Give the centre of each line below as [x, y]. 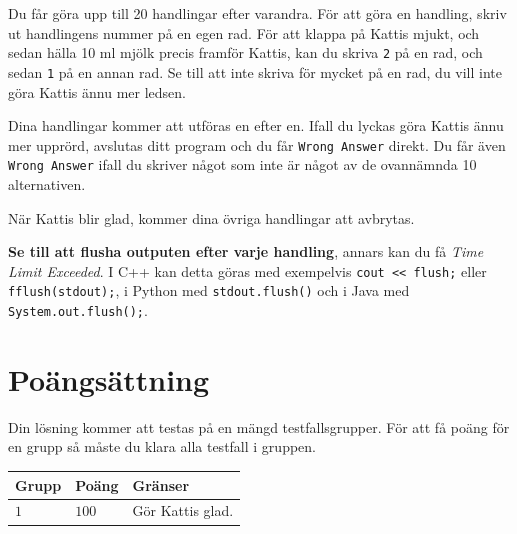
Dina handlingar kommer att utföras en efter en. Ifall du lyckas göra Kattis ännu [256, 125]
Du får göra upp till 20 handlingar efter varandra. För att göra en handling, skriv [257, 13]
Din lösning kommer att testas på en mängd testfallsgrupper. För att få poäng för [259, 426]
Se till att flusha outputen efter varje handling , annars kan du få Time [246, 251]
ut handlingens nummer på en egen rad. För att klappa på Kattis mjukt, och [244, 32]
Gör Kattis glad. [183, 510]
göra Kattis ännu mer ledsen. [97, 91]
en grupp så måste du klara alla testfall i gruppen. [162, 446]
